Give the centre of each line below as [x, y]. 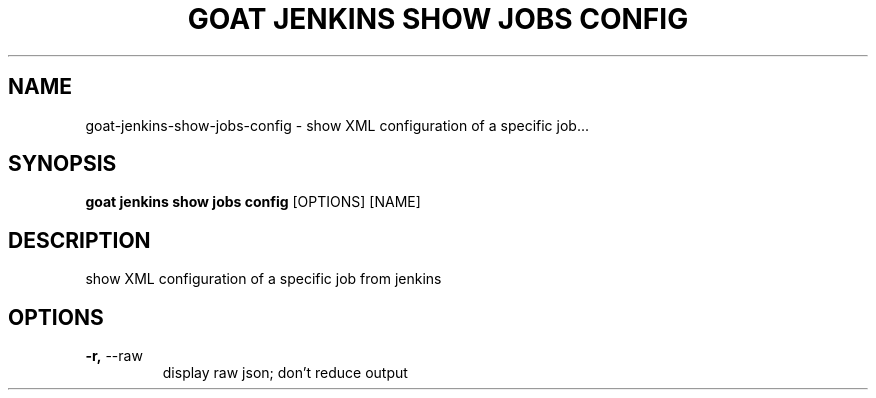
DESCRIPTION [79, 240]
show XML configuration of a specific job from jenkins [263, 279]
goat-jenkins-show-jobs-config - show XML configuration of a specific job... [337, 125]
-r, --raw [114, 356]
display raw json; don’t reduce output [285, 373]
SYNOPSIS [62, 164]
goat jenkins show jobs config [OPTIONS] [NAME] [253, 202]
